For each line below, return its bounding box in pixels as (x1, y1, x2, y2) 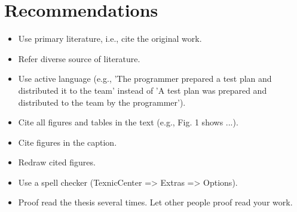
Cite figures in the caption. (18, 136, 117, 148)
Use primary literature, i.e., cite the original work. (18, 32, 202, 45)
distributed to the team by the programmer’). (18, 96, 186, 108)
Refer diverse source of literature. (18, 52, 140, 64)
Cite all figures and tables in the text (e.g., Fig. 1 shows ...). (18, 116, 238, 128)
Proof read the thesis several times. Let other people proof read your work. (18, 196, 293, 208)
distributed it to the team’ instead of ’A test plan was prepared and (18, 84, 267, 96)
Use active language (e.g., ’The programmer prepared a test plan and (18, 72, 272, 85)
